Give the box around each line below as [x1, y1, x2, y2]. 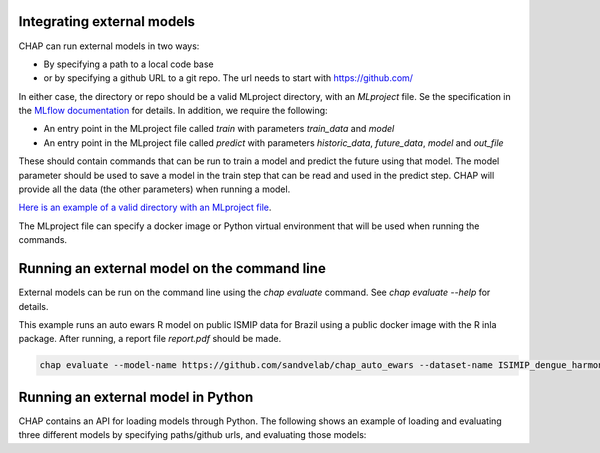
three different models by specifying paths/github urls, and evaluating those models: [18, 429, 367, 441]
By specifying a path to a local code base [43, 58, 214, 70]
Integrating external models [18, 13, 195, 30]
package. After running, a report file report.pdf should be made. [18, 333, 282, 345]
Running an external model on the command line [18, 260, 327, 277]
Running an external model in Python [18, 388, 254, 405]
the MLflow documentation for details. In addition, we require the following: [18, 105, 329, 117]
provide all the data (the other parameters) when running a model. [18, 183, 291, 195]
